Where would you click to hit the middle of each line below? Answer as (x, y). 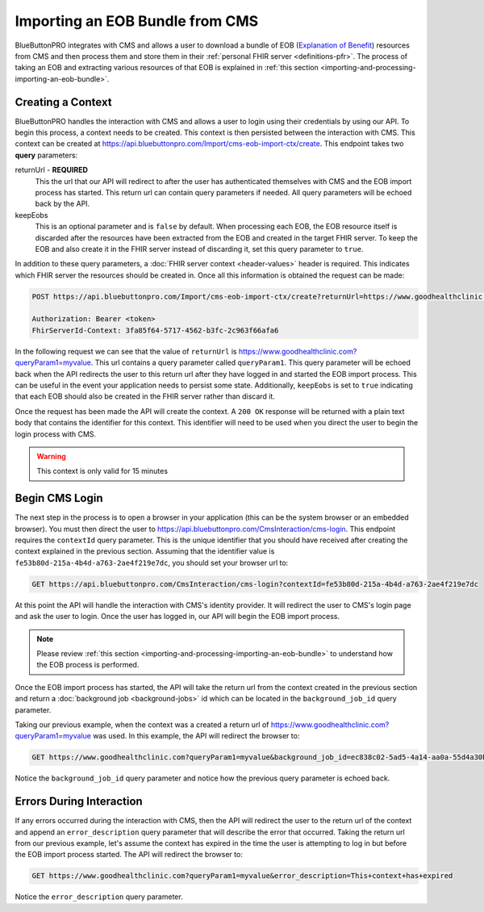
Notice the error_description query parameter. (99, 897)
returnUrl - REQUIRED (51, 170)
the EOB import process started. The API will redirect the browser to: (129, 855)
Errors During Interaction (79, 802)
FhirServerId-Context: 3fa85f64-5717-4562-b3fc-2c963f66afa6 (155, 330)
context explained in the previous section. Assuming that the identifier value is (145, 551)
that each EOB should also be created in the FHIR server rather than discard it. (145, 396)
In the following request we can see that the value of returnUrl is (126, 351)
